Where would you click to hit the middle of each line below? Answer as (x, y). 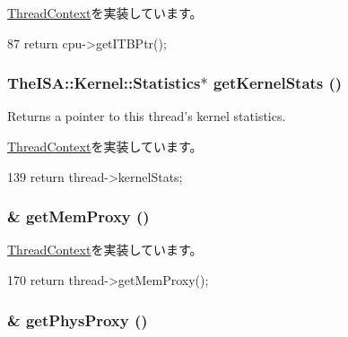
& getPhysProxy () (78, 320)
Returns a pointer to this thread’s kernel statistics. (147, 116)
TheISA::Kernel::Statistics (104, 83)
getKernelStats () (278, 83)
